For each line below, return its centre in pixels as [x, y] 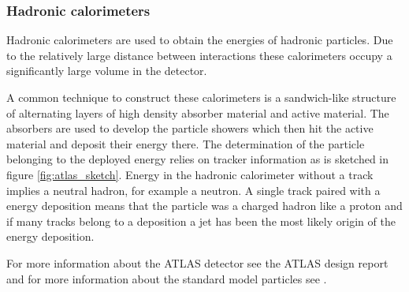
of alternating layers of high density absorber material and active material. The [198, 112]
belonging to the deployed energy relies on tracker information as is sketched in [198, 159]
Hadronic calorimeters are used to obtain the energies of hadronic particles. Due [200, 40]
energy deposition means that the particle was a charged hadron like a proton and [204, 206]
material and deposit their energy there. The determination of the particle [186, 143]
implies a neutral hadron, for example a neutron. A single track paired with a [193, 190]
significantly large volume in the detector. [107, 71]
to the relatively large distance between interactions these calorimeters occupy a [199, 55]
